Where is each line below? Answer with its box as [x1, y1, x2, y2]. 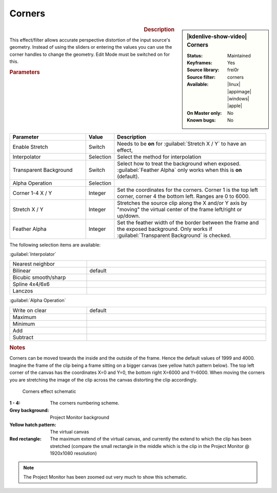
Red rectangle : [9, 436, 42, 442]
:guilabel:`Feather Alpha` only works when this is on [117, 166, 242, 173]
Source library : [187, 67, 220, 73]
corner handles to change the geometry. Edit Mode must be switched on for [9, 51, 170, 57]
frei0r [227, 67, 239, 73]
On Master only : [187, 110, 222, 116]
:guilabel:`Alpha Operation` [9, 298, 66, 304]
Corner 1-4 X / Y [12, 189, 52, 196]
